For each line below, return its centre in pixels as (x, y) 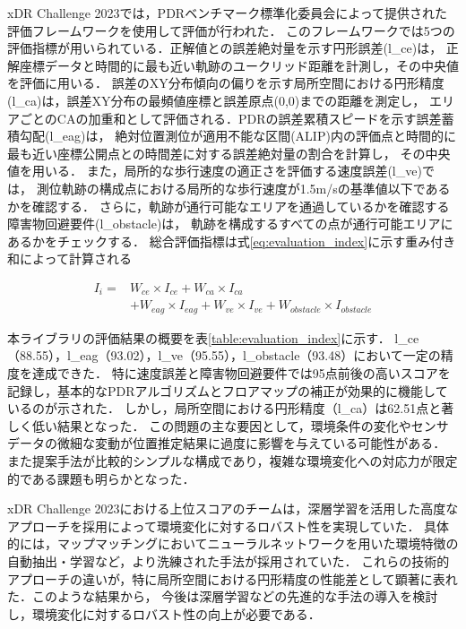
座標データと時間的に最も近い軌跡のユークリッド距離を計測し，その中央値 (239, 65)
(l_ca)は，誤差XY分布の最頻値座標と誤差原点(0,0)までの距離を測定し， (216, 100)
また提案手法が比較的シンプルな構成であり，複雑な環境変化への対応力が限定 (233, 461)
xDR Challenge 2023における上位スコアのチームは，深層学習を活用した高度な (233, 508)
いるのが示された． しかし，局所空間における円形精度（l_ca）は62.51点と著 (231, 408)
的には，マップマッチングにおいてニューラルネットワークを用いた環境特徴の (233, 543)
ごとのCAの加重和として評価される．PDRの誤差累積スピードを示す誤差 (230, 118)
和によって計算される (69, 258)
